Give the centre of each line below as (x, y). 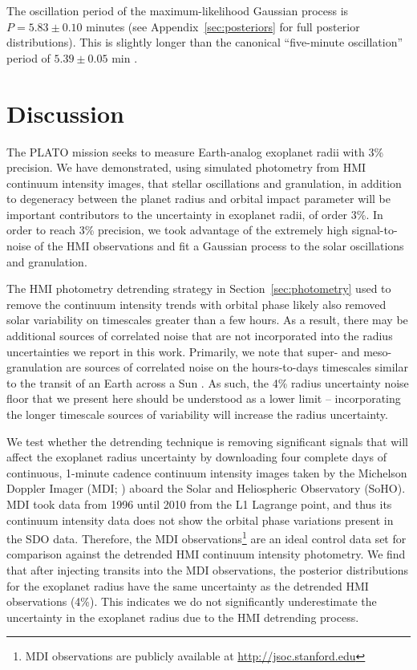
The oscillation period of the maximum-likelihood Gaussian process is (178, 10)
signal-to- (374, 230)
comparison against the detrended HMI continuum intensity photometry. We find (206, 554)
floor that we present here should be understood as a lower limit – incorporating (204, 398)
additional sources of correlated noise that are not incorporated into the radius (200, 336)
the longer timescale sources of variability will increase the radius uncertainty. (197, 414)
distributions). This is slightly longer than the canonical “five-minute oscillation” (205, 42)
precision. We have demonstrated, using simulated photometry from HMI (186, 167)
